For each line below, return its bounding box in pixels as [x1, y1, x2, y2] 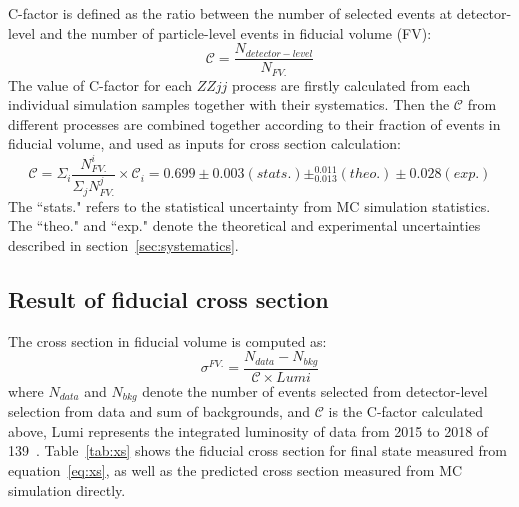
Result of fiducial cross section [8, 283, 329, 314]
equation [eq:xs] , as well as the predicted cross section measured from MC [8, 460, 463, 481]
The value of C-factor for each [8, 74, 193, 95]
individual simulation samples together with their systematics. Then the [8, 94, 450, 115]
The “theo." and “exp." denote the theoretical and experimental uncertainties [8, 215, 481, 236]
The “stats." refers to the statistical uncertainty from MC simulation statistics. [8, 195, 491, 216]
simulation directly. [8, 479, 126, 500]
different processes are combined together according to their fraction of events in [8, 113, 501, 134]
